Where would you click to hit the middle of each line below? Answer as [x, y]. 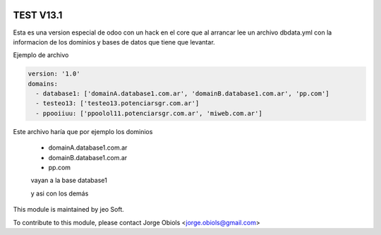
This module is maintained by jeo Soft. [69, 210]
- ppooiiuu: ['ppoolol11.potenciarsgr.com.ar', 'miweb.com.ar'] [149, 113]
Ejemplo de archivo [41, 55]
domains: [43, 84]
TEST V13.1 [38, 15]
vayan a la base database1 [69, 181]
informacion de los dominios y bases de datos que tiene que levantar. [114, 42]
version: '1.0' [54, 74]
